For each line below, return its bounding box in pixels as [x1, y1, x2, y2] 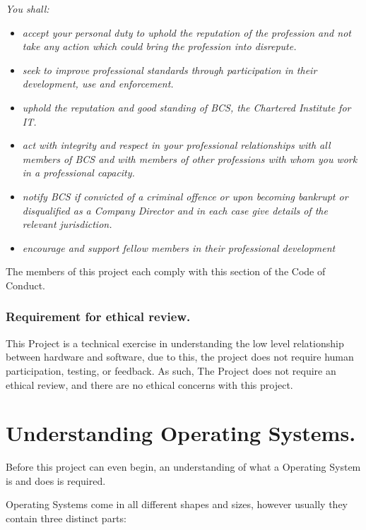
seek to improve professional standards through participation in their [22, 62, 317, 77]
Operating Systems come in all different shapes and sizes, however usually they [6, 497, 348, 512]
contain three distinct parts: [6, 511, 126, 525]
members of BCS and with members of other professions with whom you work [22, 151, 358, 166]
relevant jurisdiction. [22, 217, 112, 231]
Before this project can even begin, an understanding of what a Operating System [6, 459, 361, 474]
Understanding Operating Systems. [6, 418, 356, 447]
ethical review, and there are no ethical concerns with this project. [6, 377, 293, 392]
